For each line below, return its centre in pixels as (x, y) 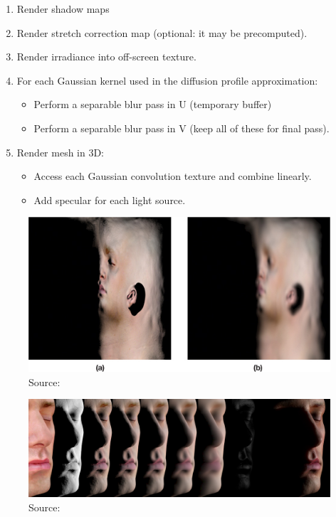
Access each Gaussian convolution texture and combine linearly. (173, 176)
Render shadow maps (63, 9)
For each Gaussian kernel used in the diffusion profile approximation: (167, 80)
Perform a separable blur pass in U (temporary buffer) (153, 104)
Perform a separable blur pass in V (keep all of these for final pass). (182, 128)
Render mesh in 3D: (61, 152)
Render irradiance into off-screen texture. (106, 57)
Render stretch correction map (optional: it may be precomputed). (162, 32)
